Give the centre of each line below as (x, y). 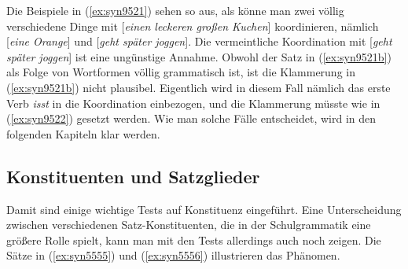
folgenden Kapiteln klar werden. (83, 133)
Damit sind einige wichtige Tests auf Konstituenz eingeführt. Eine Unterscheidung (204, 209)
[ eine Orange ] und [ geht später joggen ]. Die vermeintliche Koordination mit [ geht (199, 41)
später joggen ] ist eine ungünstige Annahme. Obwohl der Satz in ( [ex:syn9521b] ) (199, 56)
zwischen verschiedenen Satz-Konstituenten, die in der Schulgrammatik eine (189, 225)
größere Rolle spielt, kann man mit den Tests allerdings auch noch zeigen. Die (194, 240)
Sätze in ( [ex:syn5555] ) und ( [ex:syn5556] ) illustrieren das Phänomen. (173, 255)
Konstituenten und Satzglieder (133, 176)
